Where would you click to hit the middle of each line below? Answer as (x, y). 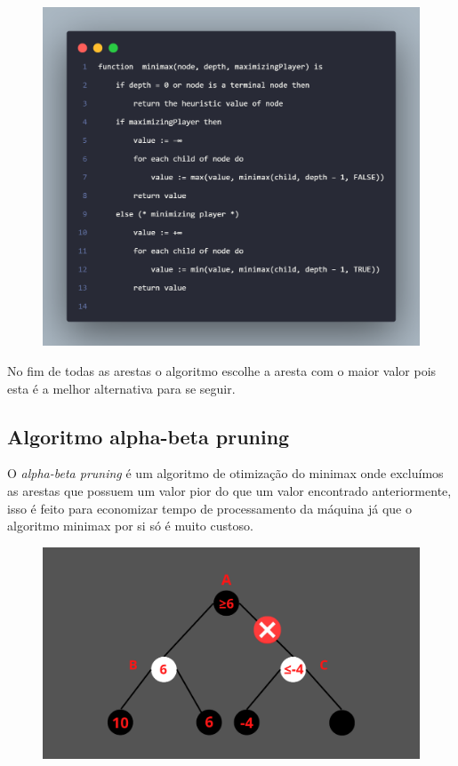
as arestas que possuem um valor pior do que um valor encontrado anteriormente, (229, 490)
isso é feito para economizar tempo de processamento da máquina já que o (209, 508)
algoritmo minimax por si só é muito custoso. (130, 526)
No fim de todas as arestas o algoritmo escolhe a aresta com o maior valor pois (222, 370)
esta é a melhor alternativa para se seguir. (121, 388)
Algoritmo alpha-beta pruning (149, 436)
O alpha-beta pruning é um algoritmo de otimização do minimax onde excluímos (225, 473)
